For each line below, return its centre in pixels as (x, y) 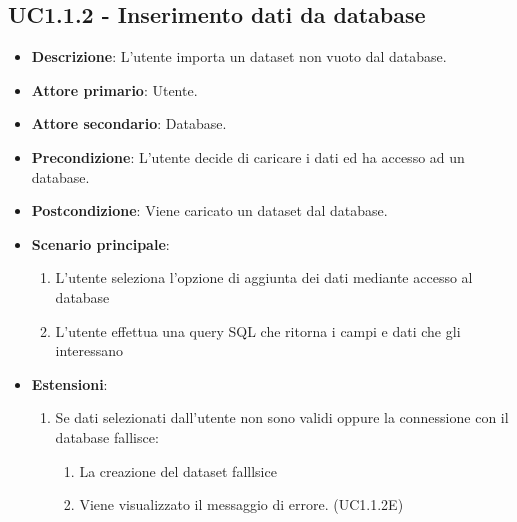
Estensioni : (69, 383)
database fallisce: (107, 436)
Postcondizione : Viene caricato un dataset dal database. (209, 210)
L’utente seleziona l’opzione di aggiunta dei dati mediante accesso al (264, 277)
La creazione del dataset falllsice (178, 470)
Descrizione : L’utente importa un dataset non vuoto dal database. (239, 56)
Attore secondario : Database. (129, 123)
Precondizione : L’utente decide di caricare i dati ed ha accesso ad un (248, 156)
